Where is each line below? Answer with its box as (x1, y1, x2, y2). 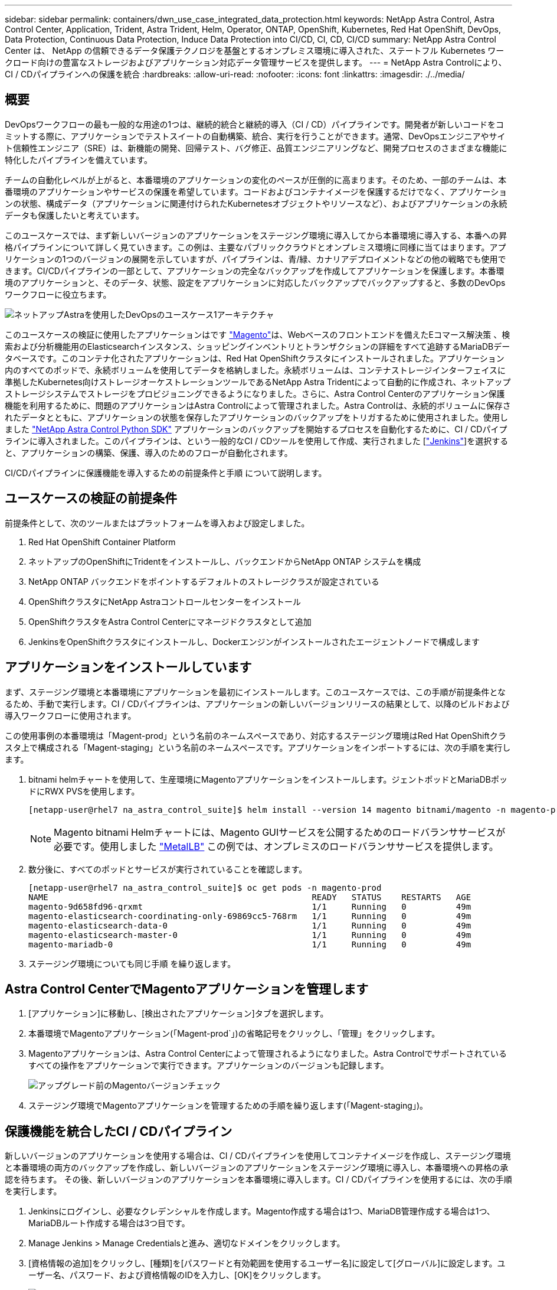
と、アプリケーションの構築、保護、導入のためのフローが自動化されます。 (5, 447, 293, 458)
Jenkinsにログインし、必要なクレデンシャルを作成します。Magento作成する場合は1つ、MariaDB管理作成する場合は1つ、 (28, 1206, 495, 1217)
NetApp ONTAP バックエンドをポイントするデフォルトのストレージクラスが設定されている (28, 576, 379, 587)
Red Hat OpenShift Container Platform (28, 536, 176, 547)
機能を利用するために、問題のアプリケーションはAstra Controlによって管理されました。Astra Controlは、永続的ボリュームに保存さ (5, 400, 511, 411)
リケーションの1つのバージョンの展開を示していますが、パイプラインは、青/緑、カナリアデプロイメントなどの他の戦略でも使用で (5, 253, 506, 264)
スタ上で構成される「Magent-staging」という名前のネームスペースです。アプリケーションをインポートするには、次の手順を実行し (5, 742, 511, 752)
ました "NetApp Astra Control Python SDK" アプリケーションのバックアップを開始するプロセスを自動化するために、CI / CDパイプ (5, 424, 507, 434)
